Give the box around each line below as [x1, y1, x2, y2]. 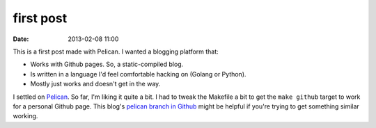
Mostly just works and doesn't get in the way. [30, 80, 161, 88]
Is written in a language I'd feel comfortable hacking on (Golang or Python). [30, 70, 246, 78]
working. [13, 112, 38, 120]
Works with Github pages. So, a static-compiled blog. [30, 60, 184, 69]
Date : [13, 35, 29, 43]
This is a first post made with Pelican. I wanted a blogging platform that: [13, 47, 219, 56]
